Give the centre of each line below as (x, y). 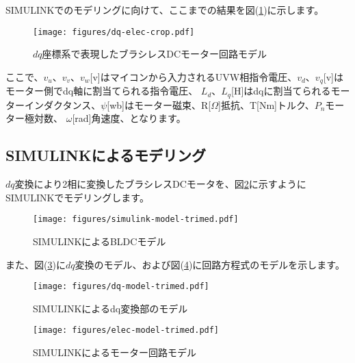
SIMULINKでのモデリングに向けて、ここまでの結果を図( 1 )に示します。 (165, 10)
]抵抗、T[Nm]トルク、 (266, 104)
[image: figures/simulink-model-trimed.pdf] (136, 220)
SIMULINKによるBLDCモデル (100, 241)
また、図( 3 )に (36, 264)
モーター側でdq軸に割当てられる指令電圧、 (102, 91)
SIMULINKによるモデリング (106, 155)
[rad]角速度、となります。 (129, 118)
